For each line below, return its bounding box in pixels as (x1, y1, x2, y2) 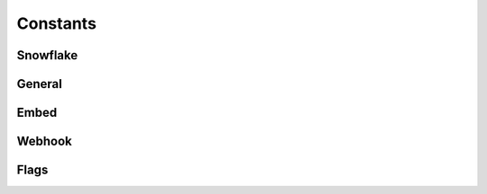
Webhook (16, 134, 72, 149)
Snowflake (16, 48, 78, 63)
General (16, 76, 63, 92)
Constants (16, 13, 96, 33)
